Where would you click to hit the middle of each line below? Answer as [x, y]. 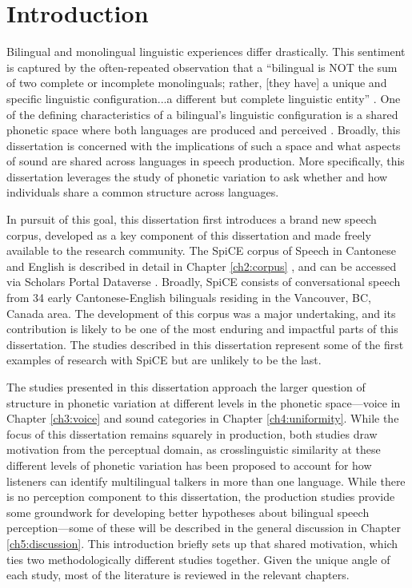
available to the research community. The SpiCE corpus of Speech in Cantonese [202, 250]
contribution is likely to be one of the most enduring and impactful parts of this [202, 329]
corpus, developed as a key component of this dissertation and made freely [189, 234]
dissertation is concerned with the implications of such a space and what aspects [204, 145]
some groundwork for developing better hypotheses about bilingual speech [188, 512]
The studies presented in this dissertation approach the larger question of [186, 387]
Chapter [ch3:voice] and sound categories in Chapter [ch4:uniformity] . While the [203, 418]
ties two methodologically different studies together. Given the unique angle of [198, 559]
